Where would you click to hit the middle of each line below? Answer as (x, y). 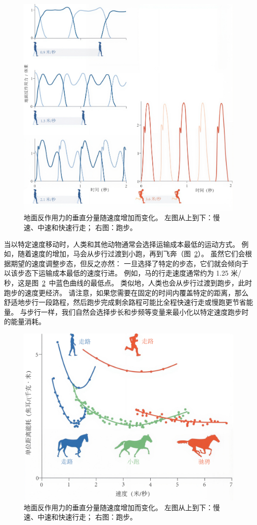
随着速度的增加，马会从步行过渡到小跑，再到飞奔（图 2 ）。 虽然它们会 (131, 254)
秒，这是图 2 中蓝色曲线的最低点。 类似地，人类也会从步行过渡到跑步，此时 (128, 282)
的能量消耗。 (25, 321)
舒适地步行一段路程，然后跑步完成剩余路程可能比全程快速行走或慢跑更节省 (125, 302)
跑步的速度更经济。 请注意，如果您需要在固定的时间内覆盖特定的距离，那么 (126, 292)
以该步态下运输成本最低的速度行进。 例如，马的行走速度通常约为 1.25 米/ (123, 273)
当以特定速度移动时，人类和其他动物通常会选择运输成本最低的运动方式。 (122, 244)
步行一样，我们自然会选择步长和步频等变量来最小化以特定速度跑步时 (138, 311)
